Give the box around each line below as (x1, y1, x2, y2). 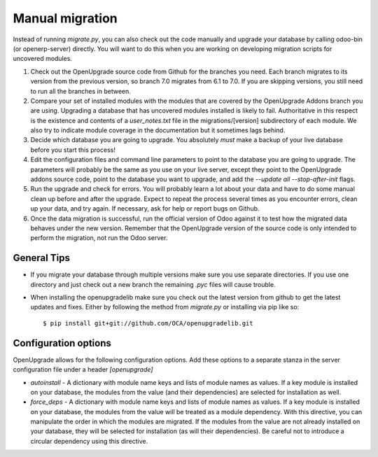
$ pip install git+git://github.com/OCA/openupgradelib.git (43, 319, 253, 327)
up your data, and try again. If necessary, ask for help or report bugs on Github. (30, 204, 260, 213)
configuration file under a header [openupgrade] (13, 365, 153, 374)
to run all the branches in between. (30, 87, 131, 95)
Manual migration (13, 10, 118, 26)
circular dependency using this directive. (30, 437, 148, 445)
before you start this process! (30, 146, 115, 154)
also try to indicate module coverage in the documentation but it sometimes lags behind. (30, 126, 286, 134)
